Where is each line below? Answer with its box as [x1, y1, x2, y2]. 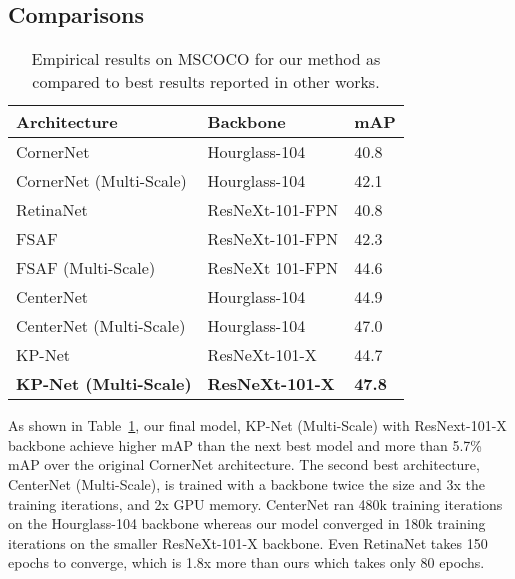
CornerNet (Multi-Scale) [16, 169, 187, 193]
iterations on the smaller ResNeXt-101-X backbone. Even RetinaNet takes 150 [8, 532, 488, 553]
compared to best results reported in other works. [32, 70, 380, 94]
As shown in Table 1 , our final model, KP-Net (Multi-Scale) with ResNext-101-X [8, 415, 507, 436]
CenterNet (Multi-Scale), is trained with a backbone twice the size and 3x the [8, 473, 485, 494]
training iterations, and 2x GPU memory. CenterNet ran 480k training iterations [8, 493, 503, 514]
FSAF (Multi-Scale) [16, 256, 156, 280]
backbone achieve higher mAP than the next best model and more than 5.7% [8, 434, 483, 455]
